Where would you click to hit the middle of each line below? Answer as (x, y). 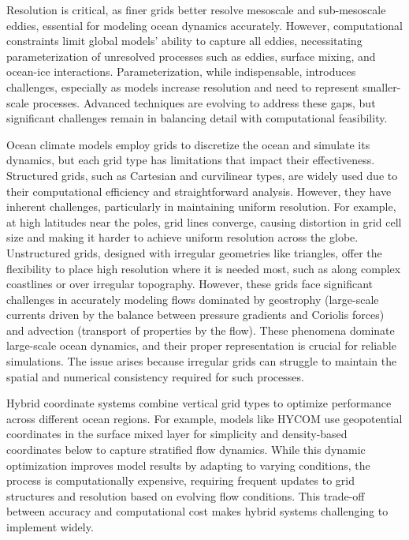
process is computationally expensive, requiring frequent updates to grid (181, 480)
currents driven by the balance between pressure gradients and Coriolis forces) (195, 315)
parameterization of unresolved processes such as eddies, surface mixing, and (191, 56)
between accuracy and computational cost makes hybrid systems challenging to (197, 511)
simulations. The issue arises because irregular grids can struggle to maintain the (202, 361)
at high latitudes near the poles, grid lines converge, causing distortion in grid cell (204, 221)
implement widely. (50, 527)
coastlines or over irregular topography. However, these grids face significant (190, 284)
